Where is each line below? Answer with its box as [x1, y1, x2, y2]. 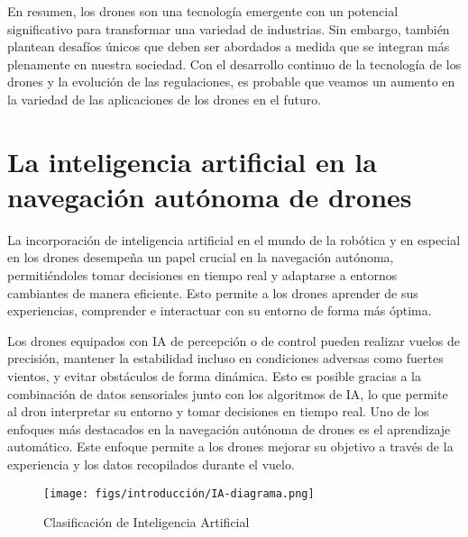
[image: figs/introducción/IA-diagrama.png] [43, 487, 315, 500]
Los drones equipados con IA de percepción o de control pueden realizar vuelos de [7, 331, 460, 350]
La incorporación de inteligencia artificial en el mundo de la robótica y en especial [7, 230, 461, 249]
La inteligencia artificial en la [7, 142, 377, 179]
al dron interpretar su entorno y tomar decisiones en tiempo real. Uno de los [7, 402, 429, 421]
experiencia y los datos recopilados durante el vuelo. [7, 455, 295, 473]
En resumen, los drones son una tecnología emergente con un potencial [7, 2, 399, 20]
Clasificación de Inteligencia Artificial [43, 513, 250, 532]
